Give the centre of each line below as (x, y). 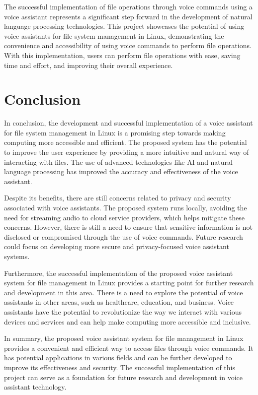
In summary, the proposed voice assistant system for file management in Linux (124, 338)
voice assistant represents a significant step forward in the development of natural (128, 16)
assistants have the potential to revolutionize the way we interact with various (123, 311)
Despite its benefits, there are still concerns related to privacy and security (118, 198)
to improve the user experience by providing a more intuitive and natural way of (127, 152)
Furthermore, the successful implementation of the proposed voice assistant (119, 273)
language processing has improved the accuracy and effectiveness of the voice (121, 171)
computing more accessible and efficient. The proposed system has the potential (126, 142)
